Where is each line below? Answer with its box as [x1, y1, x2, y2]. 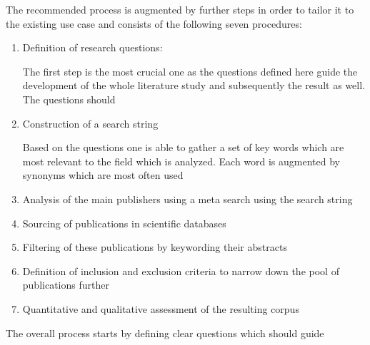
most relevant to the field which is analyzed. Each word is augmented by [22, 153, 340, 168]
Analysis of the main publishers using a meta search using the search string [22, 191, 353, 206]
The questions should [22, 91, 116, 106]
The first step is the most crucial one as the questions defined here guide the [22, 63, 358, 78]
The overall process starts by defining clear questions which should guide [6, 325, 324, 340]
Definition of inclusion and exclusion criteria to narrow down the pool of [22, 263, 339, 278]
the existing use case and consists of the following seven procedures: [6, 16, 302, 31]
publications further [22, 277, 109, 292]
